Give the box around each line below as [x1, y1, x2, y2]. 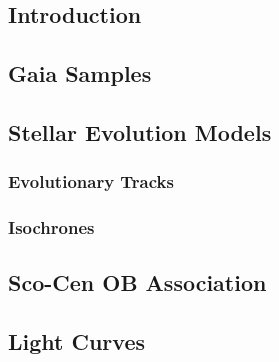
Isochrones [8, 214, 95, 239]
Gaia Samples [8, 57, 152, 88]
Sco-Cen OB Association [8, 267, 267, 298]
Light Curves [8, 326, 145, 356]
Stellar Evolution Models [8, 116, 272, 147]
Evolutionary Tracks [8, 169, 174, 194]
